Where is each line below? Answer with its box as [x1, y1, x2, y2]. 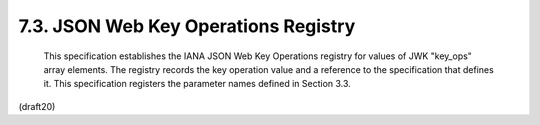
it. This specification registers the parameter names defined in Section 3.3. [43, 78, 352, 90]
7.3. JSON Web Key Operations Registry [18, 15, 356, 37]
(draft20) [18, 100, 56, 112]
